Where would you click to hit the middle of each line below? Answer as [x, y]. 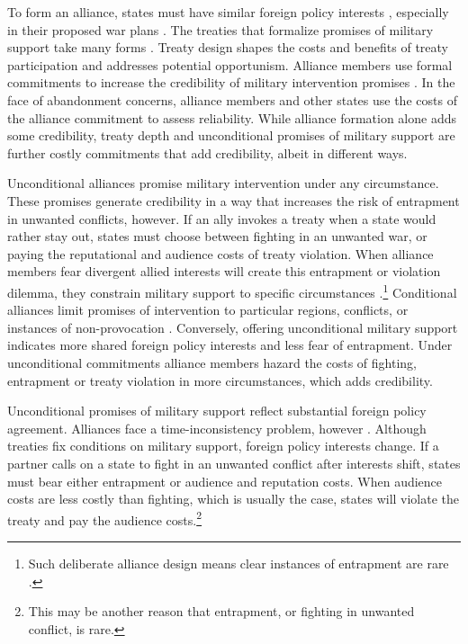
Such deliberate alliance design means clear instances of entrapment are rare [238, 563]
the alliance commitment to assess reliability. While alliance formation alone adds [232, 117]
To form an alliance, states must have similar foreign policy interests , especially [228, 12]
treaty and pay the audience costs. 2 [105, 518]
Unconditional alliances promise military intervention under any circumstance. [223, 183]
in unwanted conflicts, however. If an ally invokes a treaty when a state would [222, 218]
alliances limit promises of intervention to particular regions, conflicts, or [208, 310]
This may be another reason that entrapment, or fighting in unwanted [221, 611]
